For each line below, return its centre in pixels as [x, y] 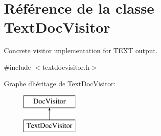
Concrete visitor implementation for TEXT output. [81, 50]
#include [18, 67]
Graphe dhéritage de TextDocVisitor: [60, 83]
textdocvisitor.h [66, 67]
